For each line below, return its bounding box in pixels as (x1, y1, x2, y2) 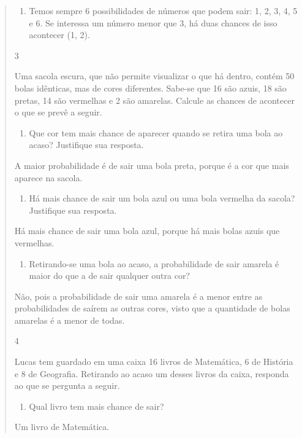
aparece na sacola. (14, 171, 83, 184)
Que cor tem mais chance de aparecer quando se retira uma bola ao (29, 126, 283, 139)
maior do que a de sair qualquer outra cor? (29, 269, 190, 282)
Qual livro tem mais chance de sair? (29, 399, 164, 412)
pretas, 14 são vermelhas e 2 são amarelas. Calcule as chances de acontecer (14, 93, 295, 106)
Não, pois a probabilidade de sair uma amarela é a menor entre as (14, 289, 263, 302)
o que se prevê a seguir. (14, 106, 102, 119)
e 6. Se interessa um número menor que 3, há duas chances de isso (29, 16, 277, 29)
